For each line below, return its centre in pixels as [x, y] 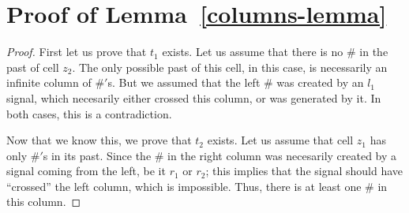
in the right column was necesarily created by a [282, 155]
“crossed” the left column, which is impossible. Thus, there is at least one [184, 186]
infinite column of [49, 82]
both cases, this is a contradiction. [89, 113]
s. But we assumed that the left [184, 82]
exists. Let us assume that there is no [253, 52]
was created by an [320, 82]
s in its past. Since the [97, 155]
